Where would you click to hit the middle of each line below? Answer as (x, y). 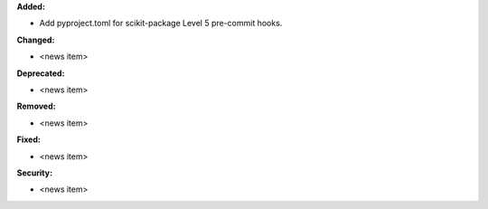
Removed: (36, 106)
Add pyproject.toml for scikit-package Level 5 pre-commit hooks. (161, 24)
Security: (35, 173)
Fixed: (28, 139)
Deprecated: (41, 73)
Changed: (36, 40)
